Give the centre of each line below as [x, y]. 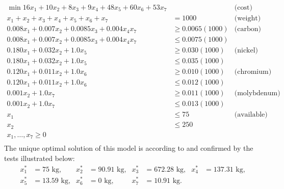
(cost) [243, 8]
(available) [251, 115]
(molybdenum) [257, 93]
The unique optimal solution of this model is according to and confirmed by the [129, 148]
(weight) [248, 19]
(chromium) [253, 72]
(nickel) [246, 51]
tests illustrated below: [40, 158]
